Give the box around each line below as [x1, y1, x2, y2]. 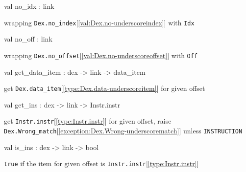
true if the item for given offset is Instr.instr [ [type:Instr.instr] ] [4, 158, 199, 169]
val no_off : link [4, 34, 52, 44]
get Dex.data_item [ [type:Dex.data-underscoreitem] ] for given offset [4, 83, 205, 93]
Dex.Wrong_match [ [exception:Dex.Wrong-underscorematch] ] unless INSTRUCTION [4, 126, 243, 135]
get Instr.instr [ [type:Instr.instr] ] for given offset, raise [4, 116, 172, 126]
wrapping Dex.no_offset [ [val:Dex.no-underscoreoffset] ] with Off [4, 50, 198, 60]
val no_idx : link [4, 1, 54, 11]
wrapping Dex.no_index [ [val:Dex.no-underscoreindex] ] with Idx [4, 17, 195, 27]
